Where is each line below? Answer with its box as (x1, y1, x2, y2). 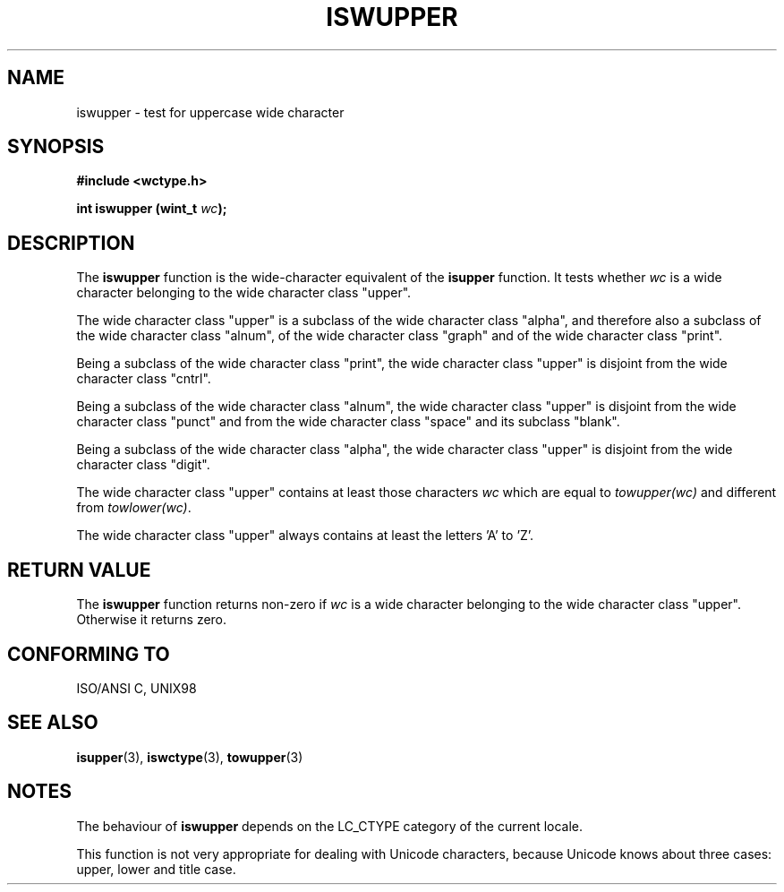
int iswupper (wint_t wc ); (76, 201, 227, 217)
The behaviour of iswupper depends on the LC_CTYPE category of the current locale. (76, 818, 584, 834)
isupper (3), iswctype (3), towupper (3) (76, 749, 303, 765)
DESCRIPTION (7, 231, 135, 254)
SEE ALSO (7, 711, 98, 734)
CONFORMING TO (7, 642, 170, 665)
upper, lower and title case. (76, 861, 236, 877)
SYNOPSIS (7, 135, 105, 159)
